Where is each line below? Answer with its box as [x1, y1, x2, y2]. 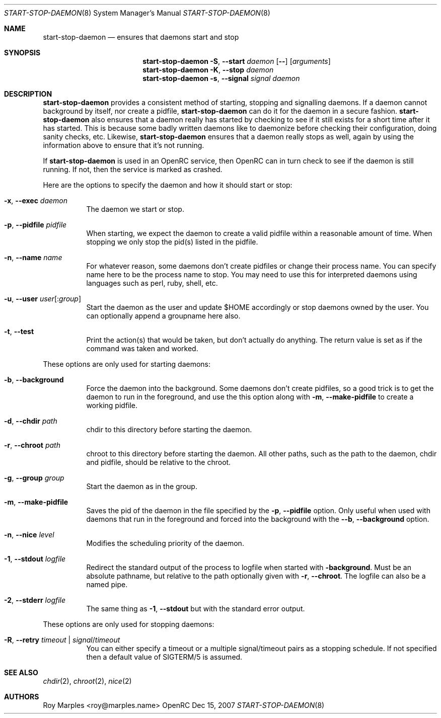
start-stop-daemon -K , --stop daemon [142, 65, 274, 74]
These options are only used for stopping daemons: [43, 620, 214, 628]
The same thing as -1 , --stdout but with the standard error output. [86, 604, 305, 613]
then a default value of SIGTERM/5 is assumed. [86, 653, 243, 661]
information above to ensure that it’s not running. [43, 141, 204, 149]
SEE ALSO [4, 668, 38, 677]
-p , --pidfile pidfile [4, 220, 67, 229]
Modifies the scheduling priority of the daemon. [86, 539, 244, 547]
